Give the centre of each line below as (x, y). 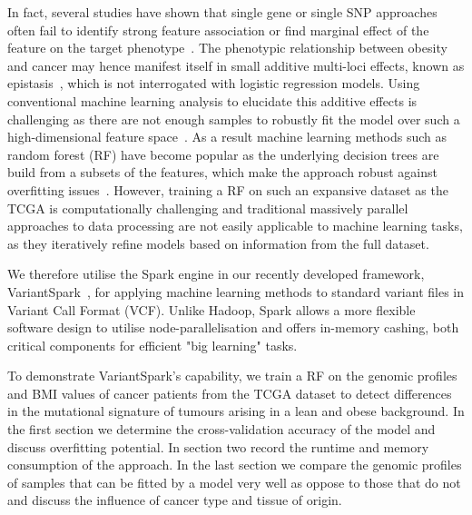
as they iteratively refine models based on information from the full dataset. (218, 243)
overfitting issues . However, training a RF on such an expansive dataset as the (228, 189)
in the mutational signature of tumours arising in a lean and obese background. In (236, 411)
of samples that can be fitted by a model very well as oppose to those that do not (234, 482)
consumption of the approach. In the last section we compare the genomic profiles (235, 465)
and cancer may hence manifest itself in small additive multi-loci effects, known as (236, 65)
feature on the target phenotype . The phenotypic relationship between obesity (227, 48)
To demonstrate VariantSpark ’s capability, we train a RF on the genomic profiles (232, 376)
